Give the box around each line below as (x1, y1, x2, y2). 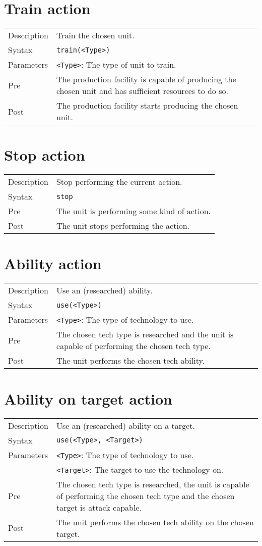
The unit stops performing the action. (56, 220, 190, 232)
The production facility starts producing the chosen (56, 100, 238, 112)
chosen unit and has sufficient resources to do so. (56, 85, 228, 97)
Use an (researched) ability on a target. (56, 419, 195, 431)
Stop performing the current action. (56, 176, 182, 188)
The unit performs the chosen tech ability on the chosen (56, 516, 254, 528)
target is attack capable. (56, 501, 142, 513)
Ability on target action (4, 388, 173, 409)
